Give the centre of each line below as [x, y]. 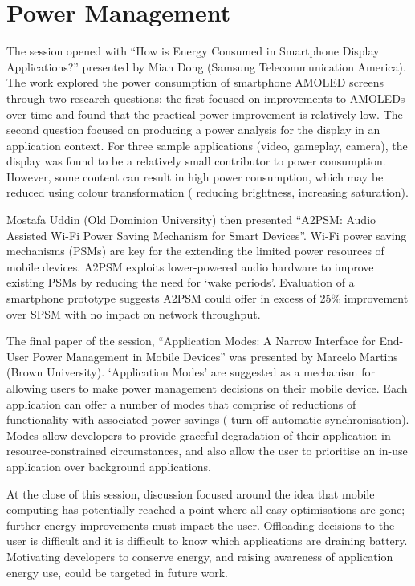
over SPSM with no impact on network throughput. [134, 313]
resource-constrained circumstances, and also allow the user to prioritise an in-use [207, 451]
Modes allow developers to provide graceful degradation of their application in [199, 435]
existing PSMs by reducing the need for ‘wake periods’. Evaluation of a [181, 282]
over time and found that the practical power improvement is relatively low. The [205, 114]
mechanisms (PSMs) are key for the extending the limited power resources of [195, 251]
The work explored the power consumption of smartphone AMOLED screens [195, 82]
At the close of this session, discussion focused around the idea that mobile [191, 493]
